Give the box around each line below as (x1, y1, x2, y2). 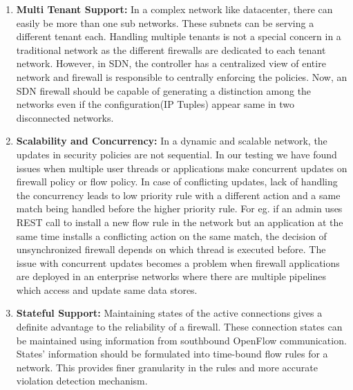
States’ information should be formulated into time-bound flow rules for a (16, 346, 328, 361)
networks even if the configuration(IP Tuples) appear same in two (16, 97, 295, 111)
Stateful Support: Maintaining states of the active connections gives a (16, 306, 323, 320)
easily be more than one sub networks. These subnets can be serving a (16, 15, 314, 30)
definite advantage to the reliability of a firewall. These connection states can (16, 319, 343, 334)
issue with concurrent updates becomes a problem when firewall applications (16, 255, 340, 270)
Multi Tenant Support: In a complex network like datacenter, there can (16, 2, 333, 16)
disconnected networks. (16, 110, 114, 124)
